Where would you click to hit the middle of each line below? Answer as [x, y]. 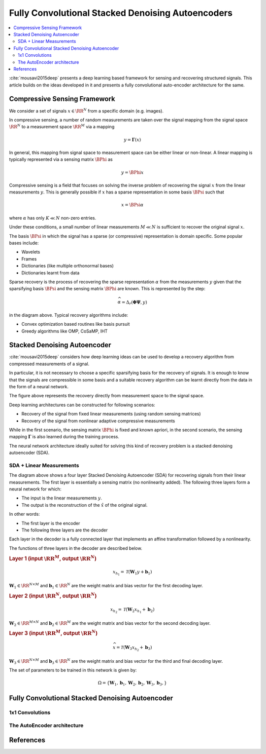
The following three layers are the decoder [65, 530]
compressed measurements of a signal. [49, 364]
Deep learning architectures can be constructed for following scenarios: [82, 405]
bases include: [24, 243]
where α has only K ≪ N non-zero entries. [52, 218]
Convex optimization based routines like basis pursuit [76, 324]
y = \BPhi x [132, 172]
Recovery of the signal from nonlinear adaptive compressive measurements [98, 421]
